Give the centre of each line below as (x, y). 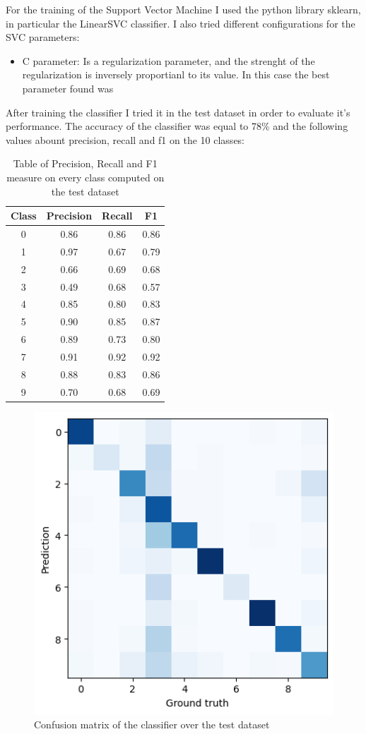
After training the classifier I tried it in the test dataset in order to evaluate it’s (178, 112)
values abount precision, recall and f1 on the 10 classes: (125, 139)
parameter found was (68, 88)
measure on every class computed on (85, 177)
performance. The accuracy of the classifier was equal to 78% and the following (177, 126)
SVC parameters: (43, 37)
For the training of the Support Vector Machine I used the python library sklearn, (183, 9)
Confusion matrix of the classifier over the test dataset (152, 724)
